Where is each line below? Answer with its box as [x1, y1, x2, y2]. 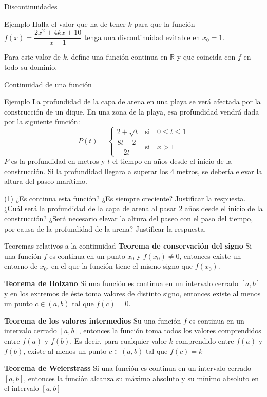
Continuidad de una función [4, 79, 92, 89]
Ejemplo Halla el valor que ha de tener [4, 18, 126, 29]
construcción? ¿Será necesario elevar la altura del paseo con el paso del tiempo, [4, 213, 253, 224]
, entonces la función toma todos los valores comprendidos [79, 325, 261, 336]
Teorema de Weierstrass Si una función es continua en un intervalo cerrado [4, 363, 252, 373]
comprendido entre [175, 335, 234, 346]
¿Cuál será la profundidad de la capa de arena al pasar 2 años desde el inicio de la [4, 203, 263, 214]
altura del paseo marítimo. [4, 176, 87, 186]
